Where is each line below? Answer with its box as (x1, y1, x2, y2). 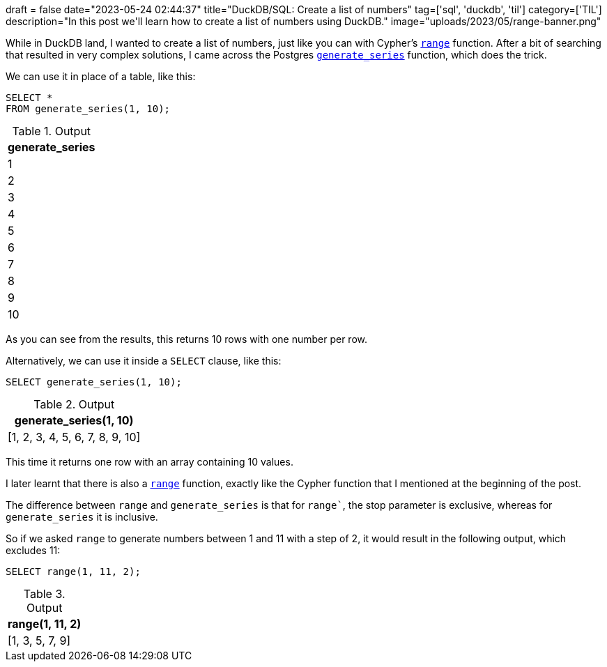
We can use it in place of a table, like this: (6, 70, 196, 82)
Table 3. (23, 587, 66, 601)
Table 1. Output (12, 124, 91, 138)
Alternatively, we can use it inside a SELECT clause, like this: (6, 355, 282, 367)
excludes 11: (6, 544, 61, 556)
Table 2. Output (33, 397, 115, 411)
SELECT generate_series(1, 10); (6, 376, 182, 388)
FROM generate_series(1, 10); (6, 103, 171, 114)
